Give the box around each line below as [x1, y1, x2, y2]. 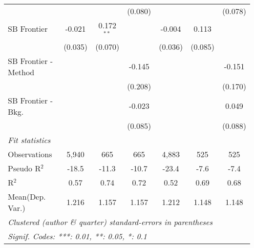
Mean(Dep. [8, 190, 46, 202]
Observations [8, 148, 52, 160]
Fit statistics [8, 134, 51, 145]
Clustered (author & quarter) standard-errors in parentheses [8, 216, 212, 227]
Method [8, 66, 35, 78]
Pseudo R [8, 162, 41, 174]
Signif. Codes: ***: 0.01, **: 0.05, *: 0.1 [8, 230, 147, 242]
